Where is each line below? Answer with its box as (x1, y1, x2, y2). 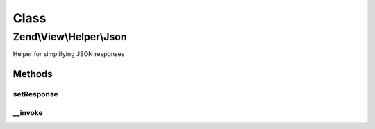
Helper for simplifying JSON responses (12, 50, 125, 58)
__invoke (12, 108, 43, 117)
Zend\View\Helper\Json (12, 31, 128, 43)
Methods (12, 68, 53, 80)
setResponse (12, 89, 58, 99)
